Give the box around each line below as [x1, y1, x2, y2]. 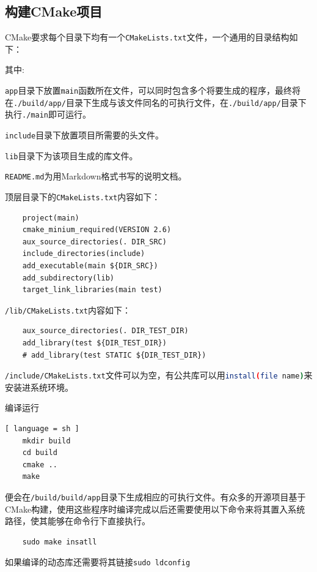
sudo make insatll [22, 537, 97, 546]
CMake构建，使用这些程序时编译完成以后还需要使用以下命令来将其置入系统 [5, 502, 305, 515]
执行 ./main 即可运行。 [5, 108, 91, 121]
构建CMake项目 [5, 2, 103, 21]
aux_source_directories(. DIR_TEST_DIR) [22, 326, 189, 336]
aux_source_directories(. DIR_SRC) [22, 237, 167, 246]
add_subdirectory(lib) [22, 273, 114, 282]
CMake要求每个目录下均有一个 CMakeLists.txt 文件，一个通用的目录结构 [5, 31, 290, 43]
